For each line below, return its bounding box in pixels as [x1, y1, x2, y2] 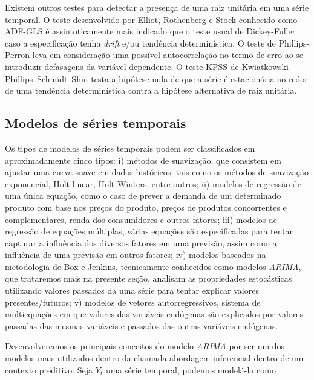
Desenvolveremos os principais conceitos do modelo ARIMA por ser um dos [5, 340, 285, 352]
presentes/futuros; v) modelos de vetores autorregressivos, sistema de [5, 295, 261, 308]
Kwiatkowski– [241, 60, 293, 72]
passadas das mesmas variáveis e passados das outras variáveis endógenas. [5, 319, 278, 332]
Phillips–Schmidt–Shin [5, 72, 88, 85]
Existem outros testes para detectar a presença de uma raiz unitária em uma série [5, 1, 309, 13]
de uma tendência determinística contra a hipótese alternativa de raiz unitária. [5, 84, 297, 97]
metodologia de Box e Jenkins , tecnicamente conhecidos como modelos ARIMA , [5, 260, 301, 272]
